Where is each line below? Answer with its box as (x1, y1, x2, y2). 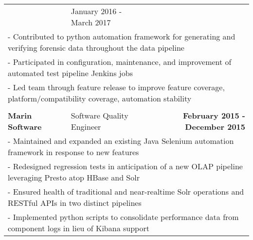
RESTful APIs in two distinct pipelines (8, 197, 142, 208)
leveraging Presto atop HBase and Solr (8, 172, 140, 183)
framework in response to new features (8, 146, 139, 158)
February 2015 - (183, 110, 245, 121)
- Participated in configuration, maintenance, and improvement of (8, 56, 232, 67)
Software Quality (71, 110, 128, 121)
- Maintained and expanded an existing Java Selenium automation (8, 135, 234, 146)
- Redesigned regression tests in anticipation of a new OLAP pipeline (8, 160, 243, 172)
